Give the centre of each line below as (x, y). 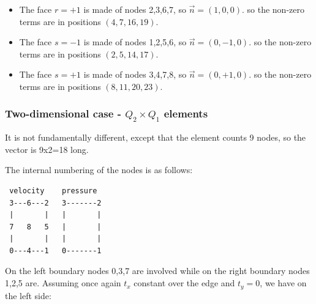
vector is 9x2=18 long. (47, 149)
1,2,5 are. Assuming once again (63, 283)
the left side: (28, 295)
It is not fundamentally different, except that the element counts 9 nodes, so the (156, 137)
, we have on (283, 283)
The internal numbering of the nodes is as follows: (99, 170)
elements (186, 113)
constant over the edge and (184, 283)
